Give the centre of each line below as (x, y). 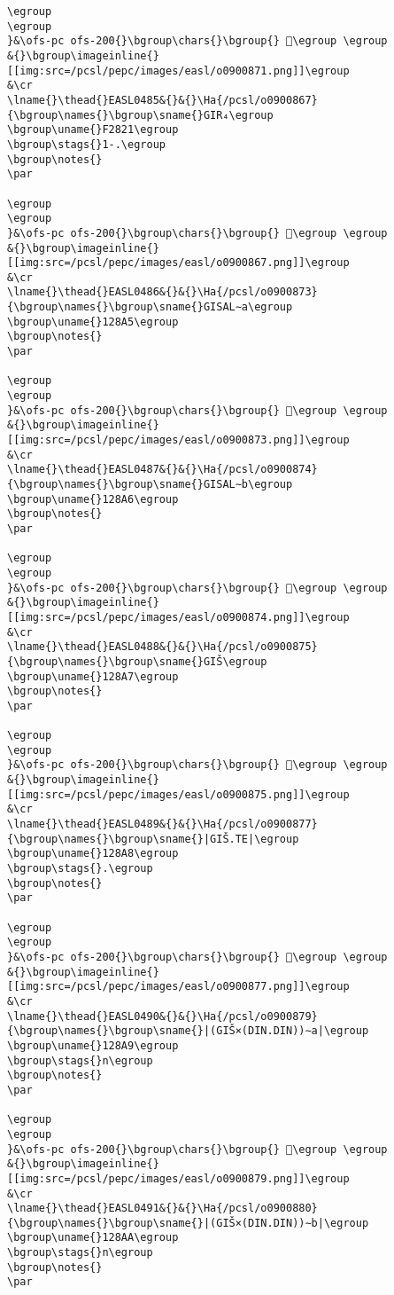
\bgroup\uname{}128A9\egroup (93, 1045)
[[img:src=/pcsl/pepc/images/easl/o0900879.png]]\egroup (178, 1178)
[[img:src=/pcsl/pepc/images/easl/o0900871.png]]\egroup (178, 71)
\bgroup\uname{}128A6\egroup (93, 499)
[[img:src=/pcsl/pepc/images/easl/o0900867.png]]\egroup (178, 263)
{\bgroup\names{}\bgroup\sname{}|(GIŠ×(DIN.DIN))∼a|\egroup (188, 1031)
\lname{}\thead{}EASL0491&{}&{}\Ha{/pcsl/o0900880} (162, 1209)
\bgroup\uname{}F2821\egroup (93, 130)
